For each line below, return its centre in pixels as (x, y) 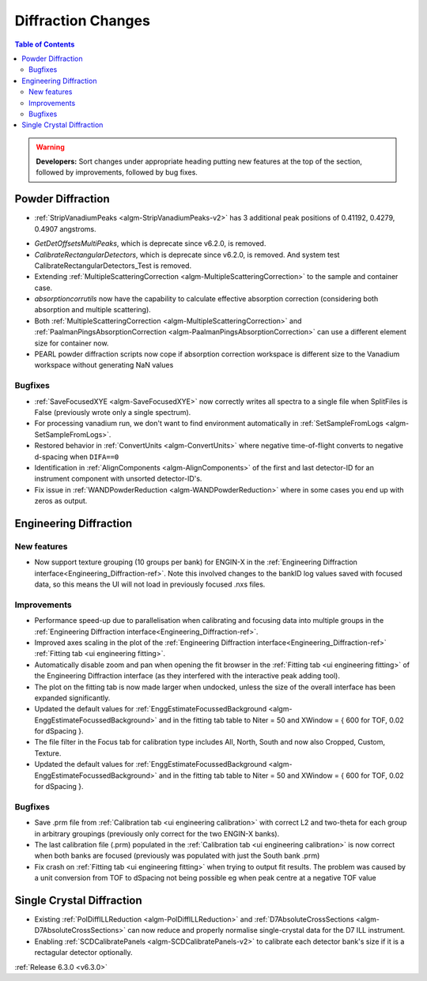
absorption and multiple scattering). (93, 310)
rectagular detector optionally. (84, 953)
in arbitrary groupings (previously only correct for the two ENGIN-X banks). (157, 833)
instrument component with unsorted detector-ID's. (118, 479)
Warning (50, 147)
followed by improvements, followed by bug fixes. (117, 172)
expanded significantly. (72, 698)
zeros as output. (61, 501)
